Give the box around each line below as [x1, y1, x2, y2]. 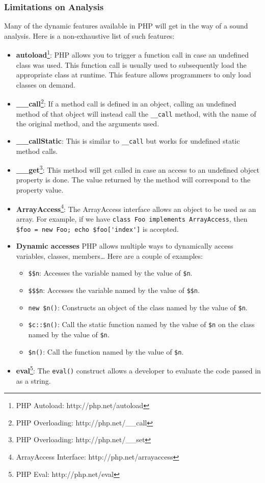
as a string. [16, 375, 51, 386]
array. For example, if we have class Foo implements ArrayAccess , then [16, 213, 248, 224]
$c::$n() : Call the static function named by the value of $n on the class [28, 319, 255, 330]
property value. [16, 184, 64, 195]
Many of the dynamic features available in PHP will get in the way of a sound [4, 20, 248, 31]
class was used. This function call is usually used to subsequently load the [16, 59, 247, 70]
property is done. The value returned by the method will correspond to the [16, 174, 251, 185]
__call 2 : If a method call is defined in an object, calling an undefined [16, 97, 236, 109]
